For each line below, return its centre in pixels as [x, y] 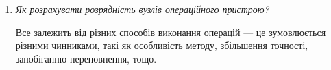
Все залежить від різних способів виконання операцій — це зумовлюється [171, 32]
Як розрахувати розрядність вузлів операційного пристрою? [142, 9]
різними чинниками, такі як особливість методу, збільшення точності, [162, 45]
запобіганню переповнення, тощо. [86, 58]
